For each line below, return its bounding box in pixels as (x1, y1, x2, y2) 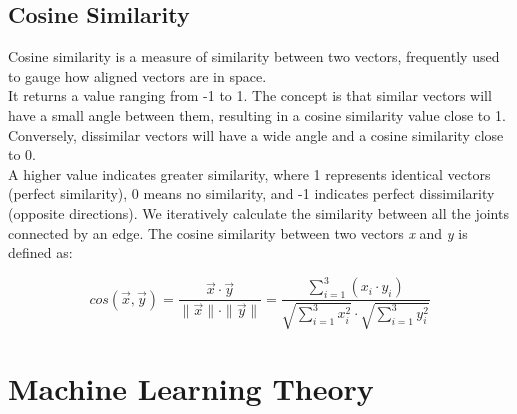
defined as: (8, 242, 73, 263)
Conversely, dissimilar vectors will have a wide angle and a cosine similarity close (8, 124, 504, 145)
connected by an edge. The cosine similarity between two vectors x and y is (8, 222, 468, 243)
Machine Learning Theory (8, 367, 374, 408)
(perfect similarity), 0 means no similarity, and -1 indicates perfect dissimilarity (8, 183, 495, 204)
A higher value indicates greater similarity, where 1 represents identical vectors (8, 163, 491, 184)
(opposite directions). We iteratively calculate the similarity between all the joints (8, 202, 509, 223)
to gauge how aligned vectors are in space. (8, 65, 267, 86)
